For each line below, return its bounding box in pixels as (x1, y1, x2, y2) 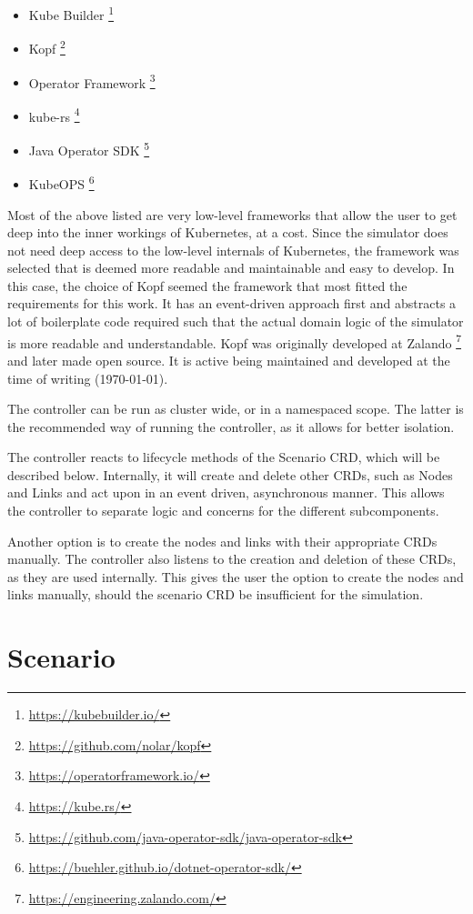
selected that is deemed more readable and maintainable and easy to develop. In (7, 258, 455, 277)
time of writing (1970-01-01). (7, 368, 168, 387)
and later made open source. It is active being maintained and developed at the (7, 350, 450, 369)
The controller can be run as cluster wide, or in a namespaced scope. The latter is (7, 399, 464, 418)
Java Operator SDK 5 (28, 138, 150, 159)
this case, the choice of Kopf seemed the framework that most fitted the (7, 276, 408, 295)
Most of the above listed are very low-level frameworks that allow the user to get (7, 205, 458, 224)
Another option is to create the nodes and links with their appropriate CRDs (7, 531, 438, 550)
